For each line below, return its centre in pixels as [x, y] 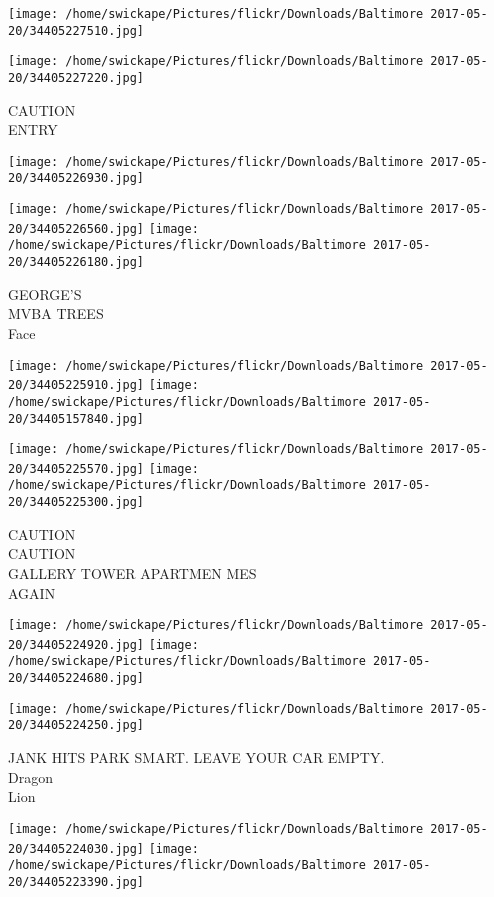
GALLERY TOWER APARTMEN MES [132, 572]
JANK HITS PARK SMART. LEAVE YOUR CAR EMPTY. [196, 757]
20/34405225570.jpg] [76, 468]
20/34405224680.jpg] [76, 678]
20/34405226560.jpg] [76, 228]
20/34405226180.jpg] [76, 262]
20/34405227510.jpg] [76, 30]
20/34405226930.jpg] [76, 178]
